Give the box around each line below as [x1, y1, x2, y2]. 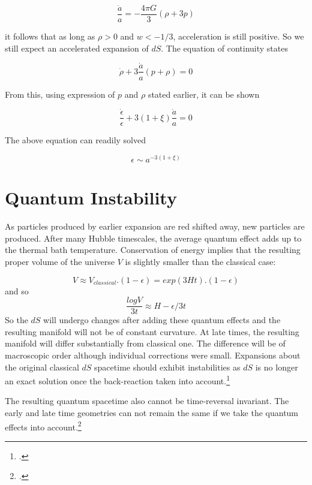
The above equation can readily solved [5, 134, 146, 146]
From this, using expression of [5, 88, 115, 100]
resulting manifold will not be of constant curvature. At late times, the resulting [5, 325, 299, 338]
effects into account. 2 [5, 418, 82, 433]
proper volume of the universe [5, 255, 115, 267]
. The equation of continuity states [161, 41, 288, 54]
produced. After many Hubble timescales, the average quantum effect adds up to [5, 231, 302, 244]
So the [5, 314, 28, 326]
